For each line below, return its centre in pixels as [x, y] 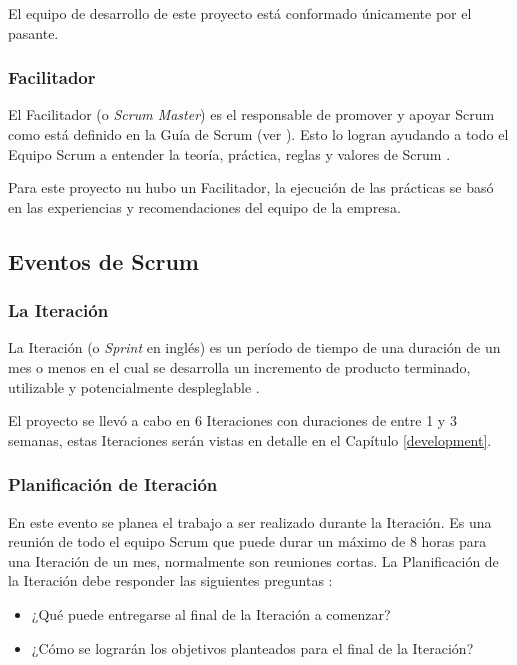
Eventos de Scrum [103, 260]
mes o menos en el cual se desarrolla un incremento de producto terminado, [239, 366]
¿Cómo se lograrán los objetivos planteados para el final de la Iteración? [252, 647]
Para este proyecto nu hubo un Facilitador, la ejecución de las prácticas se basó [251, 187]
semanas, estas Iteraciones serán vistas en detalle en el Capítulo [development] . [250, 439]
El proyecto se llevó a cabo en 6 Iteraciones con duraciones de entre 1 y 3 [232, 420]
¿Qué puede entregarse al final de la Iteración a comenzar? [211, 613]
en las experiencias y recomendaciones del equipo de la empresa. [204, 206]
